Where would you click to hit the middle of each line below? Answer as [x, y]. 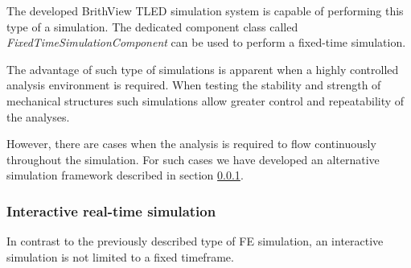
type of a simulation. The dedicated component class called [152, 26]
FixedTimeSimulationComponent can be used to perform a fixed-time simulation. [206, 42]
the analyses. [38, 116]
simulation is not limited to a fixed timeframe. [120, 256]
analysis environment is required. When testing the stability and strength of [194, 85]
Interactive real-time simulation [111, 210]
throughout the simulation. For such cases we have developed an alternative [193, 159]
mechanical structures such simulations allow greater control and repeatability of [205, 100]
